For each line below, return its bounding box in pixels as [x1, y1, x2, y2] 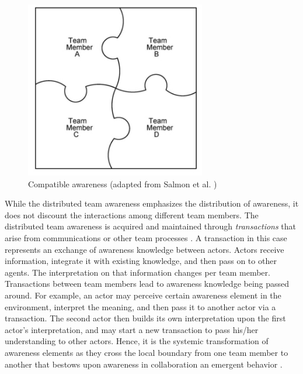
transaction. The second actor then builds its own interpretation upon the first [5, 312, 286, 324]
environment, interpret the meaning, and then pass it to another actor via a [5, 300, 276, 313]
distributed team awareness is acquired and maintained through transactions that [5, 220, 297, 232]
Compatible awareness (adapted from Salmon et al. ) [28, 177, 217, 190]
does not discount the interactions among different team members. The [5, 208, 259, 221]
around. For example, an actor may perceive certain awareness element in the [5, 289, 281, 301]
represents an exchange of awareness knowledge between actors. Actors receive [5, 243, 284, 255]
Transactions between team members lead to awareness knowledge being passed [5, 277, 290, 290]
